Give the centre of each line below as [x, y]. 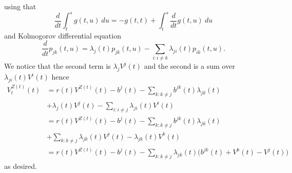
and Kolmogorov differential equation [63, 35]
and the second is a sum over [189, 66]
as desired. [21, 166]
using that [20, 6]
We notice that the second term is [57, 66]
